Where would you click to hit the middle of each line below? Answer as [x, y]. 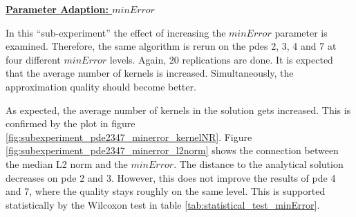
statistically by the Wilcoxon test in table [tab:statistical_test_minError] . [163, 204]
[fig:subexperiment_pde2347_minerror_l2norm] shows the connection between [172, 150]
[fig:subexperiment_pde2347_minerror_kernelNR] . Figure [129, 136]
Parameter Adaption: [57, 9]
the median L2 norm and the [67, 163]
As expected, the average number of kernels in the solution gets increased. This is [178, 110]
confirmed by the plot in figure [71, 123]
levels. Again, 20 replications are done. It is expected [221, 59]
